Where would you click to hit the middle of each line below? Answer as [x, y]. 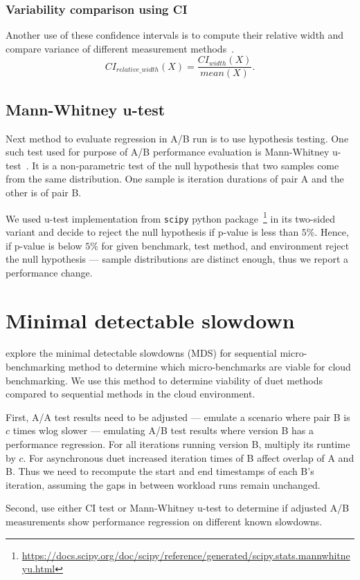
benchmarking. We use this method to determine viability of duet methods [164, 380]
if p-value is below [44, 245]
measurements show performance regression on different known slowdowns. [164, 521]
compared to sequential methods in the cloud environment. [130, 394]
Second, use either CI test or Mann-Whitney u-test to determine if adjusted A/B [178, 508]
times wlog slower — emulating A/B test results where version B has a [163, 430]
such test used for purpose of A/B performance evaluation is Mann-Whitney [168, 152]
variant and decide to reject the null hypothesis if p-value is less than [152, 231]
